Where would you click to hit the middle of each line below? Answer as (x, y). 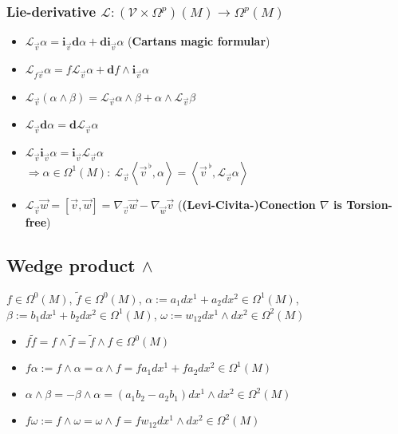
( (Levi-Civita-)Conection (246, 204)
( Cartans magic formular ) (199, 41)
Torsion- (369, 204)
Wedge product (71, 264)
